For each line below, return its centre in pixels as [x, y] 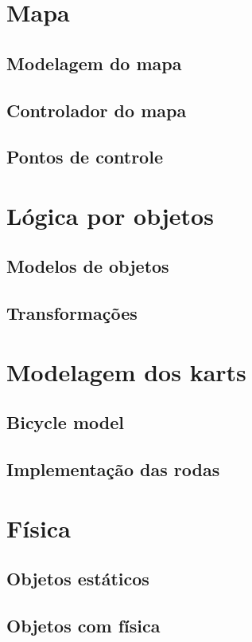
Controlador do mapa [97, 110]
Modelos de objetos [88, 266]
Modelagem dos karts [126, 371]
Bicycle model [65, 422]
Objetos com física [83, 626]
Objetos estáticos [78, 579]
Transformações [72, 313]
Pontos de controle [85, 157]
